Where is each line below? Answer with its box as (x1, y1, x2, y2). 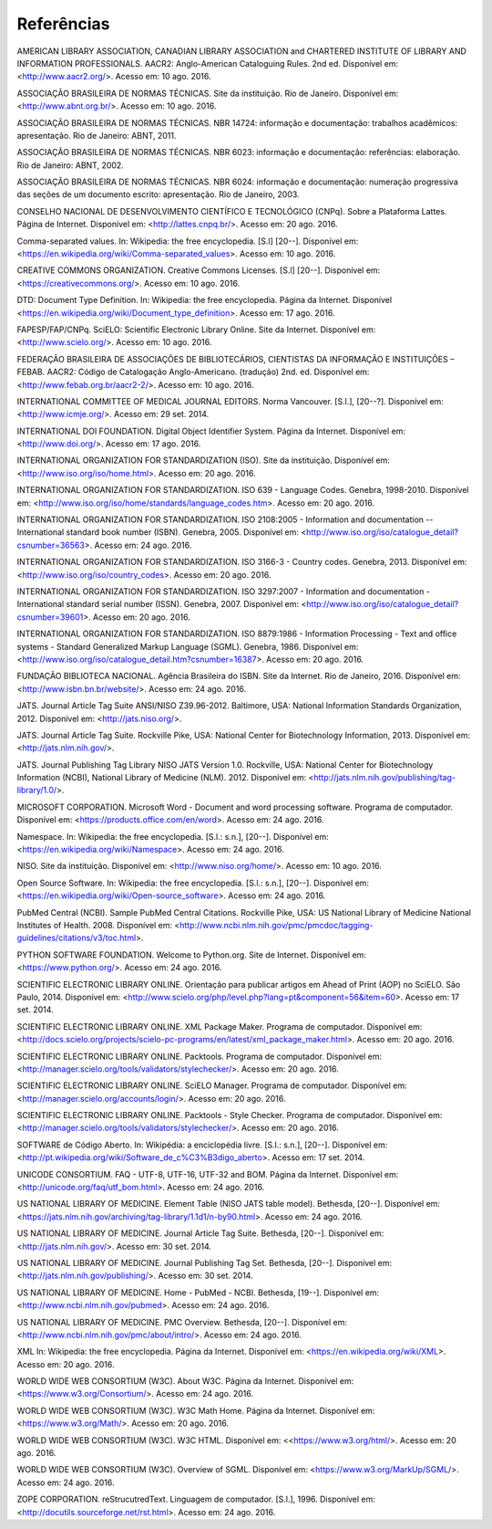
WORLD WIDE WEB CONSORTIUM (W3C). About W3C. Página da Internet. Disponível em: (16, 1376, 354, 1387)
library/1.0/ (16, 785, 57, 796)
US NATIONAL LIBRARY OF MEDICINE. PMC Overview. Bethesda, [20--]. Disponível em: (16, 1316, 348, 1327)
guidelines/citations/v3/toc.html (16, 932, 137, 944)
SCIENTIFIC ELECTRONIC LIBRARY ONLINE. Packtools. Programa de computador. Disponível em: (16, 1051, 383, 1062)
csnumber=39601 (16, 612, 84, 623)
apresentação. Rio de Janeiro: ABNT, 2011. (16, 130, 177, 141)
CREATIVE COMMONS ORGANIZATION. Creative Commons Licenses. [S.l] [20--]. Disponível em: (16, 265, 381, 276)
